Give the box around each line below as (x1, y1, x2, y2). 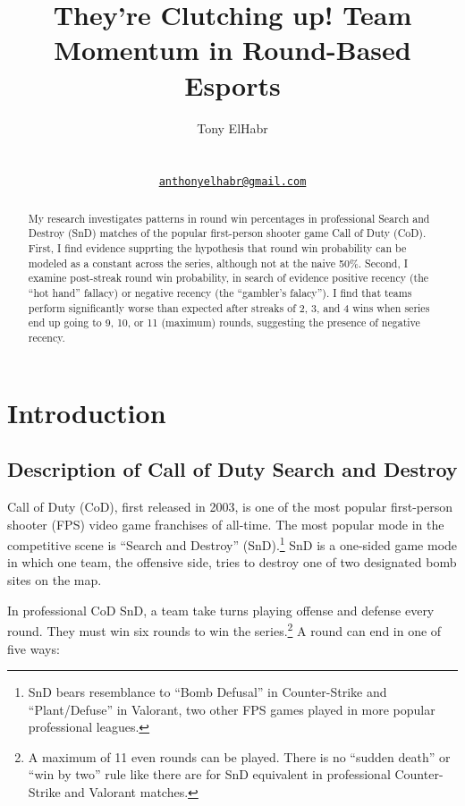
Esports (184, 66, 281, 103)
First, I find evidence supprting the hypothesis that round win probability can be (28, 241, 407, 256)
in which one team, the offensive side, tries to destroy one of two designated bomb (7, 553, 457, 572)
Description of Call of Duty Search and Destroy (7, 455, 458, 483)
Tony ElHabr (197, 118, 268, 137)
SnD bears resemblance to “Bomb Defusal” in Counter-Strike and (28, 683, 387, 701)
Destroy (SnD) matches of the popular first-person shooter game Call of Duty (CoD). (28, 225, 427, 241)
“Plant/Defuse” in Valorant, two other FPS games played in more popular (28, 700, 435, 718)
